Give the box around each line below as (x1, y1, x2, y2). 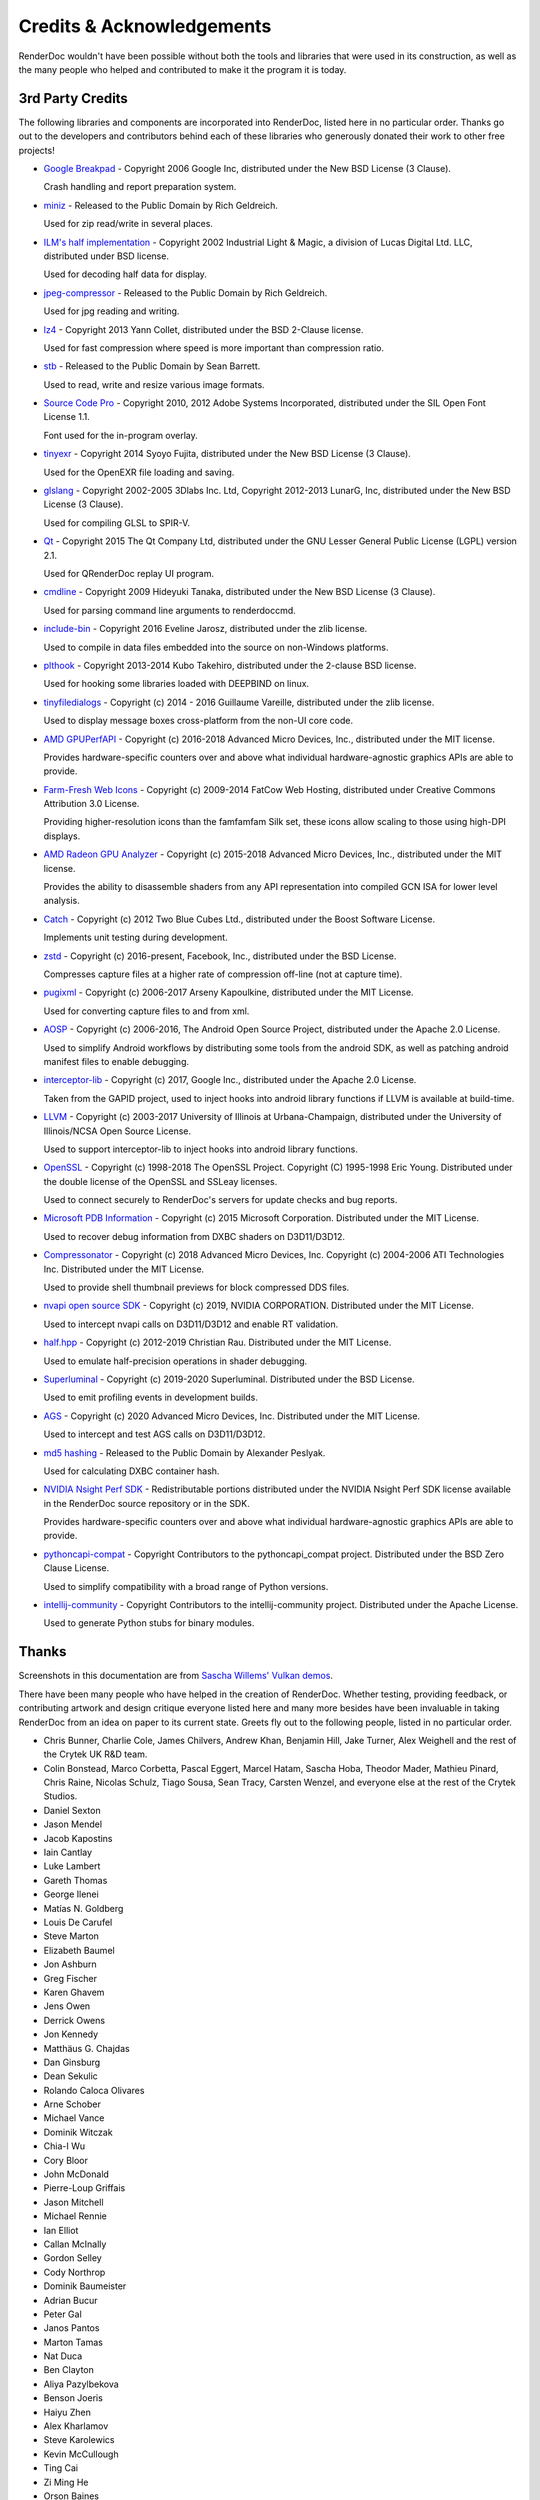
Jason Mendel (43, 1818, 103, 1830)
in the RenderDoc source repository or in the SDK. (43, 1497, 250, 1509)
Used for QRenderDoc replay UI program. (43, 568, 215, 579)
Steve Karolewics (43, 2434, 115, 2446)
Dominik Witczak (43, 2126, 114, 2138)
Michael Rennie (43, 2210, 107, 2222)
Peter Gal (43, 2308, 82, 2320)
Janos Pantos (43, 2322, 100, 2334)
